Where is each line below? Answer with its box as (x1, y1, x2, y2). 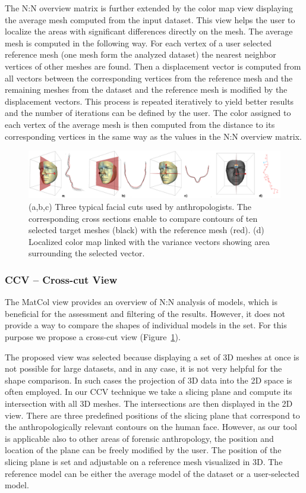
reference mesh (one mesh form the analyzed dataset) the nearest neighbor (5, 48, 276, 61)
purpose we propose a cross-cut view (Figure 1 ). (5, 331, 181, 343)
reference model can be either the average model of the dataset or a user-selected (5, 467, 299, 479)
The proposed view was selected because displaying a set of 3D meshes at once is (5, 350, 299, 363)
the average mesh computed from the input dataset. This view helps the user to (5, 13, 295, 26)
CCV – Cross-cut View (5, 272, 118, 287)
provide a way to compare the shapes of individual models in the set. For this (5, 319, 287, 331)
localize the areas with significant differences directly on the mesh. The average (5, 25, 293, 37)
